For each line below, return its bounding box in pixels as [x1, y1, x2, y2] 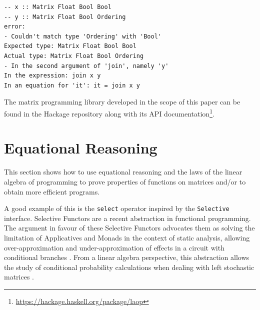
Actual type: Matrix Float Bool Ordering [4, 52, 144, 59]
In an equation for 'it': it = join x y [4, 81, 140, 89]
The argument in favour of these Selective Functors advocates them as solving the [4, 222, 255, 233]
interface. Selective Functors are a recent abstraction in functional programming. [4, 212, 251, 223]
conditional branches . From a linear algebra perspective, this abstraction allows [4, 252, 249, 262]
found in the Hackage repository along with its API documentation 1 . [4, 106, 214, 118]
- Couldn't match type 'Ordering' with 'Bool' [4, 32, 161, 40]
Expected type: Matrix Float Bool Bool [4, 42, 136, 50]
